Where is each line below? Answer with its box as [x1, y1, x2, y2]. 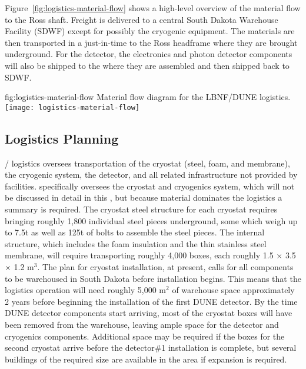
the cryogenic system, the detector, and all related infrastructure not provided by [5, 168, 298, 181]
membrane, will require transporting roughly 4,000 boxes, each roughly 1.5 [5, 249, 274, 261]
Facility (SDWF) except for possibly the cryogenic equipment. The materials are [5, 25, 295, 37]
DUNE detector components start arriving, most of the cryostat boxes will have [5, 307, 292, 319]
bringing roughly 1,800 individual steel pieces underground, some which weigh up [5, 214, 298, 227]
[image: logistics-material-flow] [5, 103, 140, 112]
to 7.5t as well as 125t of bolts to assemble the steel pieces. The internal [5, 226, 265, 238]
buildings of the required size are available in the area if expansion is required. [5, 353, 287, 365]
